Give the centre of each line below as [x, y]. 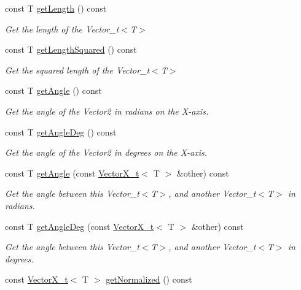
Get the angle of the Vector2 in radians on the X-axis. [107, 111]
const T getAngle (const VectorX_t [72, 173]
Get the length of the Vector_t [62, 29]
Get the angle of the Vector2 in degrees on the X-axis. [106, 152]
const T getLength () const [56, 8]
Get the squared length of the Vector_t [77, 70]
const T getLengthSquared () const [71, 49]
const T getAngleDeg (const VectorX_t [80, 226]
